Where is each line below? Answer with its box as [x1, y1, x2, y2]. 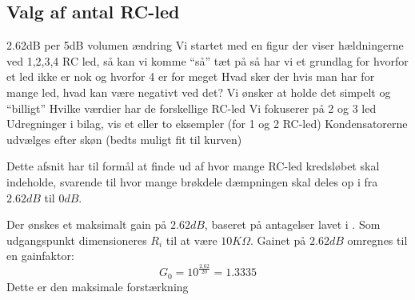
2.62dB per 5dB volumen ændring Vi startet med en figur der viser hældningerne [6, 37, 404, 54]
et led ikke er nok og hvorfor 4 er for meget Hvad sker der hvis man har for [6, 68, 375, 85]
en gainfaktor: [6, 247, 74, 264]
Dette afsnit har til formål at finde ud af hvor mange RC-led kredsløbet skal [6, 158, 380, 174]
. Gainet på [250, 231, 306, 248]
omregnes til [347, 231, 408, 248]
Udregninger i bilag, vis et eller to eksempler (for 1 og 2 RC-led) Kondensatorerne [6, 115, 408, 132]
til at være [166, 231, 217, 248]
